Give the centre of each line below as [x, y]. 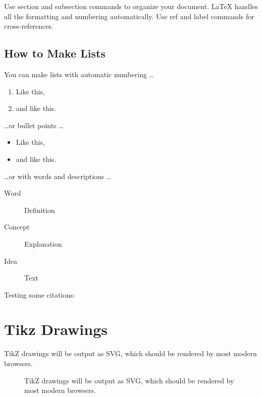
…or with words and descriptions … [58, 176]
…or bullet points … [34, 125]
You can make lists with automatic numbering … [79, 74]
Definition [40, 210]
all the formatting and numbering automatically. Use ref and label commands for [129, 16]
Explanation [43, 243]
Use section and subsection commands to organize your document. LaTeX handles [131, 6]
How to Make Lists [55, 53]
